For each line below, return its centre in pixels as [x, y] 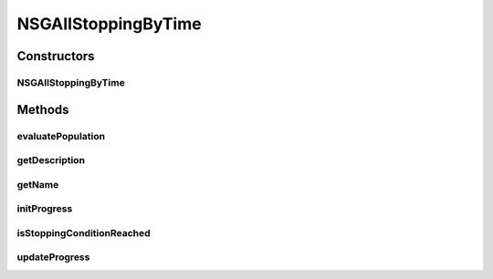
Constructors [56, 56]
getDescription [51, 160]
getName [38, 184]
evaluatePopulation [61, 136]
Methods [43, 109]
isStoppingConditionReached [84, 232]
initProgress [45, 209]
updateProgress [53, 257]
